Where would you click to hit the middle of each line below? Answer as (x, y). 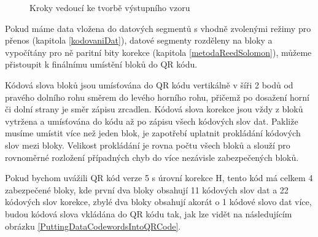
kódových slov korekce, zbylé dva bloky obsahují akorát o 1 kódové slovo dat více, (158, 202)
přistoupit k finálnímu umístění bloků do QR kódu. (101, 64)
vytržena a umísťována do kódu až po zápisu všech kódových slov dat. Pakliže (152, 121)
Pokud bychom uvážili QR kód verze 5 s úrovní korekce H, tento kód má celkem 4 (159, 178)
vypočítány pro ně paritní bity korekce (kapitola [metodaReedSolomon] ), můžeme (158, 52)
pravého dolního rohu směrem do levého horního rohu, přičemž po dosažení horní (157, 97)
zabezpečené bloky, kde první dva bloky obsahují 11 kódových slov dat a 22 (147, 189)
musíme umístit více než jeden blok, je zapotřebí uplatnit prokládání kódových (153, 133)
